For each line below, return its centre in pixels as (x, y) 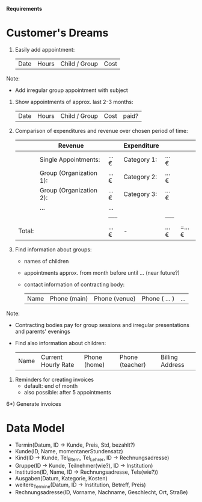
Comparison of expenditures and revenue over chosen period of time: (101, 130)
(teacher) (133, 364)
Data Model (35, 428)
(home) (94, 364)
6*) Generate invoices (34, 404)
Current (52, 357)
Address (173, 364)
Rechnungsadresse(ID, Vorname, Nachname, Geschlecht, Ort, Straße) (101, 492)
